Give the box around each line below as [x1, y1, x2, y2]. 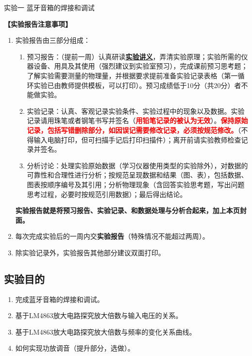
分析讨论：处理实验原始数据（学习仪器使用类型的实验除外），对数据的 [27, 160, 248, 170]
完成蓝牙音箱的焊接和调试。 [15, 294, 104, 304]
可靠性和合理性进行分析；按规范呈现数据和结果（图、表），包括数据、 [27, 170, 248, 180]
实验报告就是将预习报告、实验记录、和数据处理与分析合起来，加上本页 [15, 205, 240, 215]
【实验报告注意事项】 [4, 18, 72, 29]
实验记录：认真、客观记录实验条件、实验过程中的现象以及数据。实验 [27, 106, 245, 116]
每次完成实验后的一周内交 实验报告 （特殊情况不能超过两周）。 [15, 231, 209, 241]
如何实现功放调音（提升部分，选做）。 [15, 343, 134, 353]
